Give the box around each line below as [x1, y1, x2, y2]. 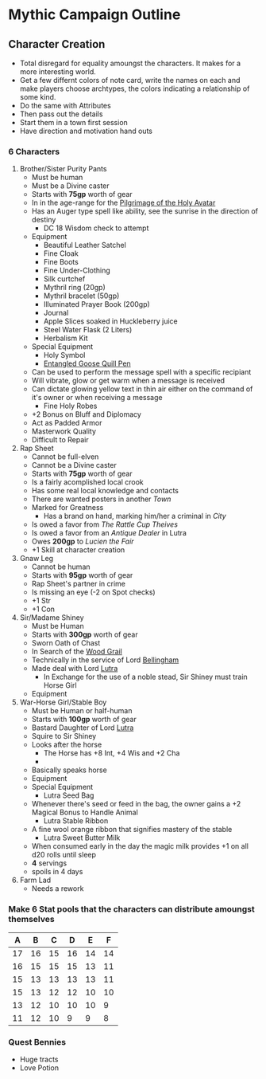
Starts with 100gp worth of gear [31, 715, 137, 724]
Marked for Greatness [31, 503, 104, 512]
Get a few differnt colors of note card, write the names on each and [19, 76, 241, 84]
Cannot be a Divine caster [31, 461, 117, 470]
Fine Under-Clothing [43, 265, 111, 276]
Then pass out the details [19, 109, 103, 119]
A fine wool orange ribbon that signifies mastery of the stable [31, 825, 233, 834]
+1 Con [31, 604, 56, 614]
